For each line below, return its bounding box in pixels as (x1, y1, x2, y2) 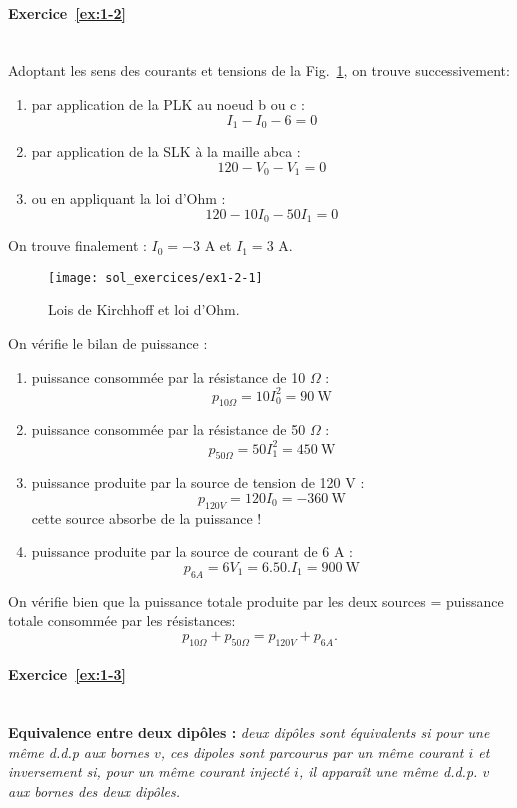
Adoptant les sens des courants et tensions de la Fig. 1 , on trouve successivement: (8, 60, 510, 81)
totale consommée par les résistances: (8, 610, 236, 631)
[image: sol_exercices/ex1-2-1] (48, 270, 263, 285)
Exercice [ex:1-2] (8, 2, 127, 23)
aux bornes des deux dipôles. (8, 780, 181, 801)
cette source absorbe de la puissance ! (31, 507, 262, 528)
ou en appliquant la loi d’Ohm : (31, 188, 226, 209)
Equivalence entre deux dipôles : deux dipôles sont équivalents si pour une (8, 722, 490, 743)
